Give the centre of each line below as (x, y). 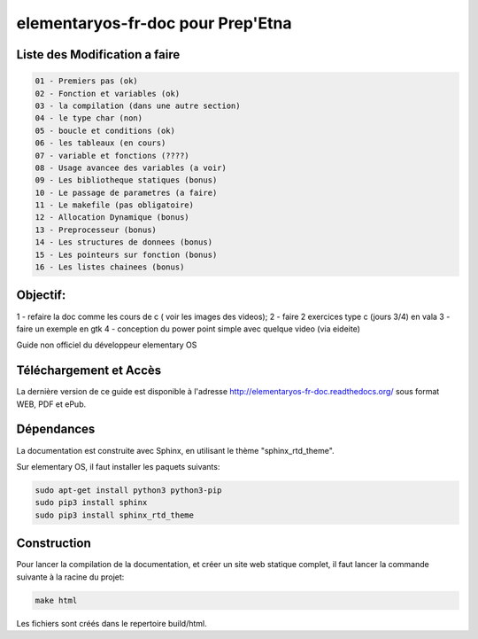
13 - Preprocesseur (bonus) (96, 230)
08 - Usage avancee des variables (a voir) (131, 168)
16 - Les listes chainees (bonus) (110, 267)
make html (56, 600)
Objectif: (41, 296)
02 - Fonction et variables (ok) (108, 94)
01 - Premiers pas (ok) (87, 81)
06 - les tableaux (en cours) (100, 143)
